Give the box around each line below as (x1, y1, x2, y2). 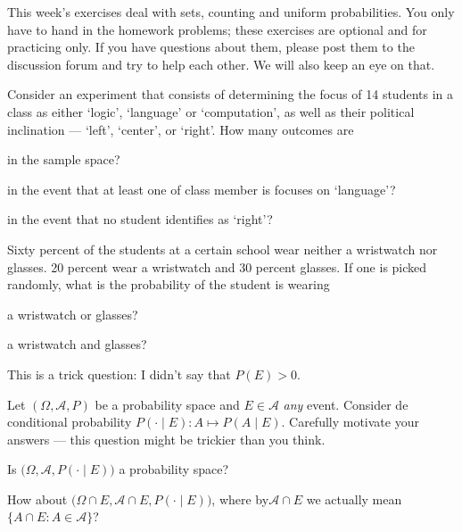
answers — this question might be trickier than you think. (7, 429, 326, 448)
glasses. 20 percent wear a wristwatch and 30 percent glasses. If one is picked (7, 257, 427, 276)
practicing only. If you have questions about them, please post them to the (7, 37, 415, 56)
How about (7, 489, 68, 508)
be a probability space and (95, 395, 240, 413)
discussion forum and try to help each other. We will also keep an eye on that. (7, 54, 435, 73)
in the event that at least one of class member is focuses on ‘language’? (7, 179, 396, 198)
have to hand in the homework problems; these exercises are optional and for (7, 20, 427, 38)
